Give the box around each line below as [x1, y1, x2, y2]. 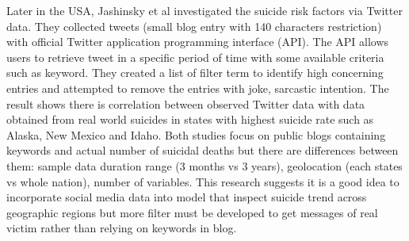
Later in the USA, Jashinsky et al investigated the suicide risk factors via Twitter [6, 2, 403, 18]
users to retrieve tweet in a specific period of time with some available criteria [6, 48, 384, 65]
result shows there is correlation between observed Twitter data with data [6, 95, 365, 112]
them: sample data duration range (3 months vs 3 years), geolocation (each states [6, 157, 403, 174]
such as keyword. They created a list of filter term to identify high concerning [6, 64, 384, 81]
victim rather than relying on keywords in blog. [6, 220, 237, 236]
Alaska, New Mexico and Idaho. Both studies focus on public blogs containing [6, 126, 386, 143]
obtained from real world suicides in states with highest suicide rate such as [6, 111, 374, 128]
